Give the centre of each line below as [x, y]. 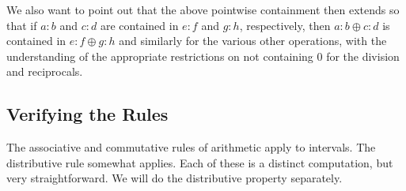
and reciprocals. [45, 71]
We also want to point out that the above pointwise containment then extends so [203, 9]
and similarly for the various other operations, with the [253, 41]
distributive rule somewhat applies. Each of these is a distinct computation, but [200, 162]
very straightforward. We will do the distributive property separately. [175, 178]
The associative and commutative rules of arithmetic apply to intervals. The [191, 147]
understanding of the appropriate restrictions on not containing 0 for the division [203, 56]
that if [22, 25]
